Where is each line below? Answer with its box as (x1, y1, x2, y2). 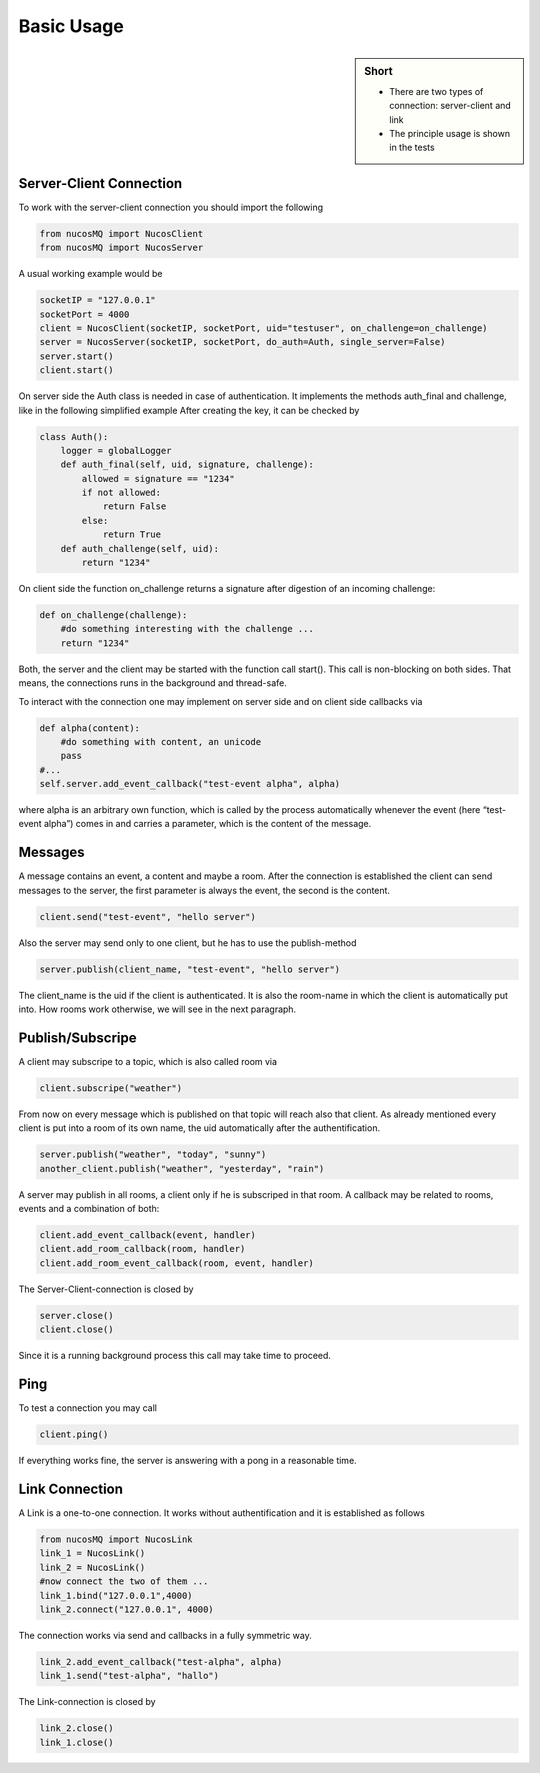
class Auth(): (39, 431, 109, 442)
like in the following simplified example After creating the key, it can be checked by (18, 404, 360, 416)
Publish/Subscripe (18, 1029, 137, 1046)
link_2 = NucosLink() (39, 1561, 146, 1573)
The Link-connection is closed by (18, 1696, 156, 1708)
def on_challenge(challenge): (39, 610, 188, 620)
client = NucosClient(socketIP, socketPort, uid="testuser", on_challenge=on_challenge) (39, 322, 489, 334)
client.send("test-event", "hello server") (39, 911, 257, 922)
